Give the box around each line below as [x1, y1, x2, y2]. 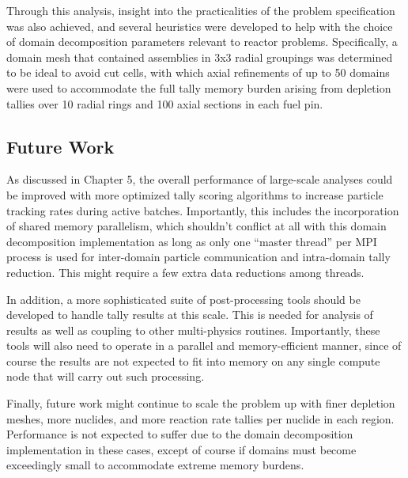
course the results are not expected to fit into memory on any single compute [6, 352, 380, 369]
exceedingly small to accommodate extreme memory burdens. [6, 457, 304, 473]
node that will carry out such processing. [6, 368, 205, 385]
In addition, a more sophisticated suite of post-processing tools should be [6, 290, 361, 307]
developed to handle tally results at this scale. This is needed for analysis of [6, 306, 373, 323]
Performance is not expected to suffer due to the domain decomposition [6, 426, 353, 442]
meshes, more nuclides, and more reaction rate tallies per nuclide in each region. [6, 410, 395, 427]
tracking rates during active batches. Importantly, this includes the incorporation [6, 202, 399, 218]
